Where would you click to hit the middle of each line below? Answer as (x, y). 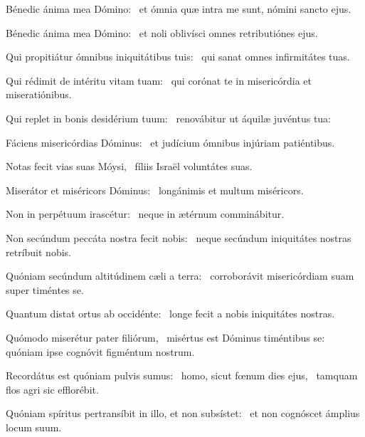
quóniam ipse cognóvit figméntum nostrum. (100, 351)
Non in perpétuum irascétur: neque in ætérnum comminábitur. (145, 214)
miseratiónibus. (39, 94)
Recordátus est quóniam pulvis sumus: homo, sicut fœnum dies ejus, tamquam (182, 375)
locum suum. (34, 427)
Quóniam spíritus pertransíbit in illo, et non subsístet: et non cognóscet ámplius (183, 413)
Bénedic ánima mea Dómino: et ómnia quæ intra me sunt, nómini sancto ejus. (179, 9)
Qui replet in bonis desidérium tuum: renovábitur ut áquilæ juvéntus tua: (169, 118)
